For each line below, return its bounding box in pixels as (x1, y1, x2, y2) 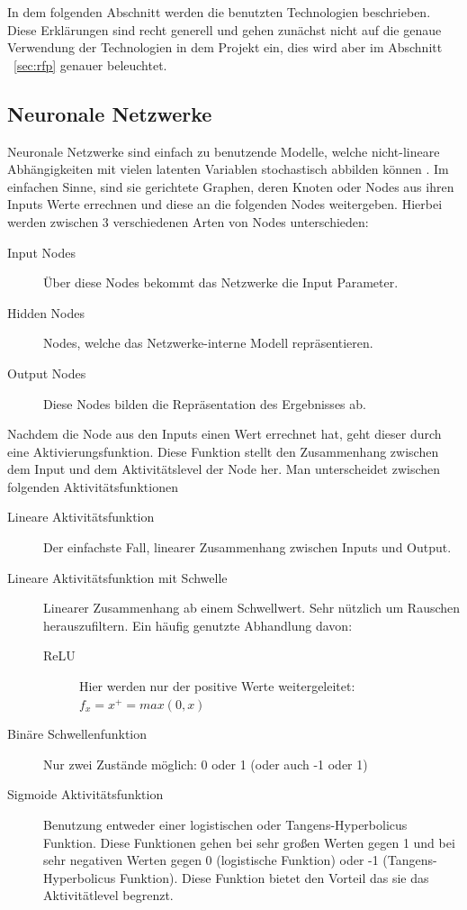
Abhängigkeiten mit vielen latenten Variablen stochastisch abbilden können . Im (7, 159, 449, 178)
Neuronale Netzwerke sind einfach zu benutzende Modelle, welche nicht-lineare (7, 141, 440, 160)
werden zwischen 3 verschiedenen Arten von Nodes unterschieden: (7, 212, 369, 231)
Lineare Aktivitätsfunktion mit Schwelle (7, 568, 228, 587)
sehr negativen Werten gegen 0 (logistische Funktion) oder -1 (43, 851, 379, 869)
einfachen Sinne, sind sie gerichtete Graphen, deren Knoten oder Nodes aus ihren (7, 177, 454, 196)
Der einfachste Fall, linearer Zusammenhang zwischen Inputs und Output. (43, 538, 452, 557)
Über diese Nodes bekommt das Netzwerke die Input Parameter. (43, 273, 399, 292)
